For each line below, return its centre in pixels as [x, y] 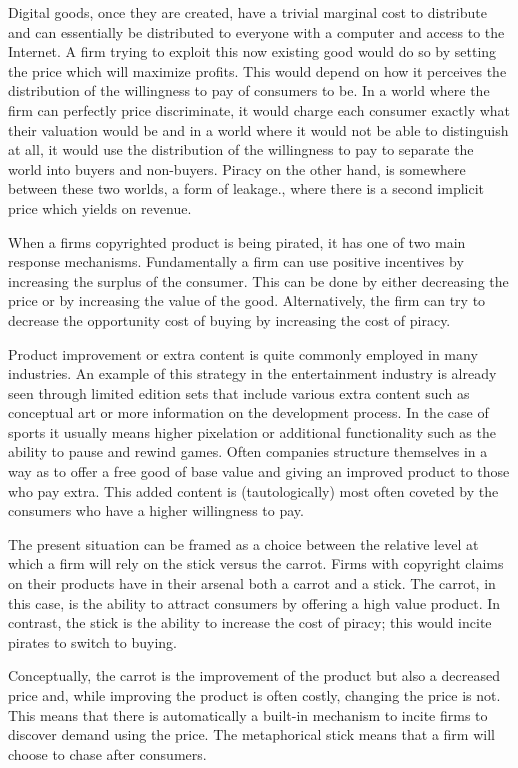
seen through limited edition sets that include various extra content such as [239, 392]
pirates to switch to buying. [92, 641]
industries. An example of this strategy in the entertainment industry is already [252, 373]
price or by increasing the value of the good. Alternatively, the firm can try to [247, 300]
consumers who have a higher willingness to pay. [156, 510]
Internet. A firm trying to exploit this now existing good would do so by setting [252, 51]
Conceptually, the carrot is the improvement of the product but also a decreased [254, 675]
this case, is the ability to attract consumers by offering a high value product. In [254, 602]
